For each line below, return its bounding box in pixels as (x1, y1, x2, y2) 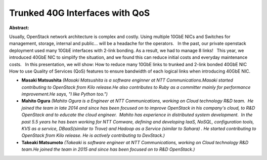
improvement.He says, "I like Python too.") (21, 91, 108, 97)
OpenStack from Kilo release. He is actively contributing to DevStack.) (21, 132, 165, 138)
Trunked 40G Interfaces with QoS (9, 7, 150, 18)
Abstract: (9, 25, 29, 31)
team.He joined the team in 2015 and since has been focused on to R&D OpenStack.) (21, 146, 195, 153)
